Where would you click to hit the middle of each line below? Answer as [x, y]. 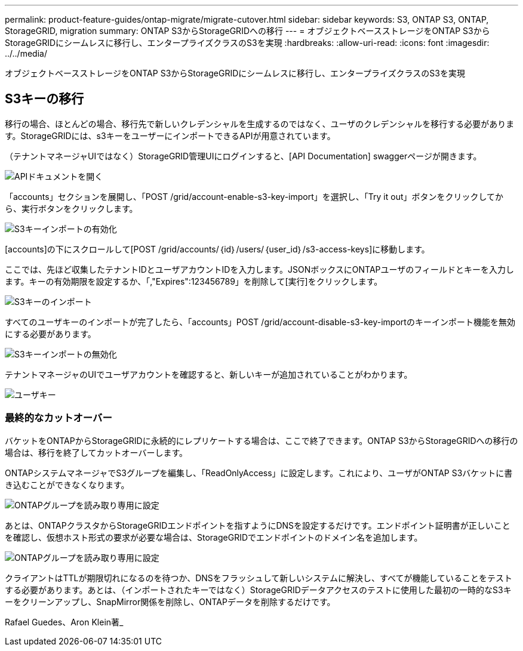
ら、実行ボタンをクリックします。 [71, 208]
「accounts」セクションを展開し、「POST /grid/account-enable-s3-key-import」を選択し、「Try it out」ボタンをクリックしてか [254, 196]
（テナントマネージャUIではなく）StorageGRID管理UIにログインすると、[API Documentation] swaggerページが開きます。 [243, 156]
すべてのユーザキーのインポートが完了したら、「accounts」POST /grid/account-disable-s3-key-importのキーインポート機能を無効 [260, 322]
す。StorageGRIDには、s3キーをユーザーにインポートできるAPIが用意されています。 [170, 135]
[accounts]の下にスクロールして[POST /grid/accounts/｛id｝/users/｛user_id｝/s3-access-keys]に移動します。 [217, 249]
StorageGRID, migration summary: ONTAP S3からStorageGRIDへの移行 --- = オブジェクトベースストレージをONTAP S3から [247, 31]
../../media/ [26, 53]
